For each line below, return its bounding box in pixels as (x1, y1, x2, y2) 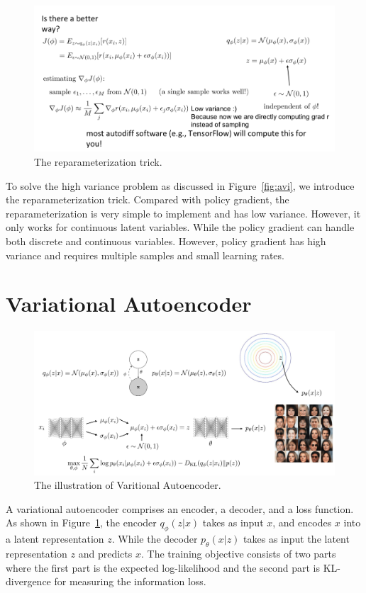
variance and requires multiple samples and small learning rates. (6, 247, 284, 262)
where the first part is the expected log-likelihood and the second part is (6, 560, 321, 575)
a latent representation (6, 531, 104, 546)
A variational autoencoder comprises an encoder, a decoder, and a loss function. (6, 501, 354, 516)
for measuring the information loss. (54, 574, 206, 589)
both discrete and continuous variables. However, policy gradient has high (6, 233, 326, 248)
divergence (6, 574, 51, 589)
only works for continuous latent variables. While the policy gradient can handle (6, 220, 355, 235)
